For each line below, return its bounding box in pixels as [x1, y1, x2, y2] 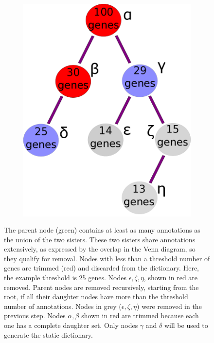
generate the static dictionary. [4, 329, 93, 340]
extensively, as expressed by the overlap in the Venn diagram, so [4, 244, 196, 254]
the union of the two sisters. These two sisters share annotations [4, 234, 196, 244]
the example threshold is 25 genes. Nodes [4, 272, 126, 283]
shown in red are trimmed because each [81, 310, 199, 321]
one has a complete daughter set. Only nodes [4, 320, 138, 330]
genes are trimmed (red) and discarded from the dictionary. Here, [4, 263, 199, 273]
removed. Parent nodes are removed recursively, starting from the [4, 282, 199, 292]
